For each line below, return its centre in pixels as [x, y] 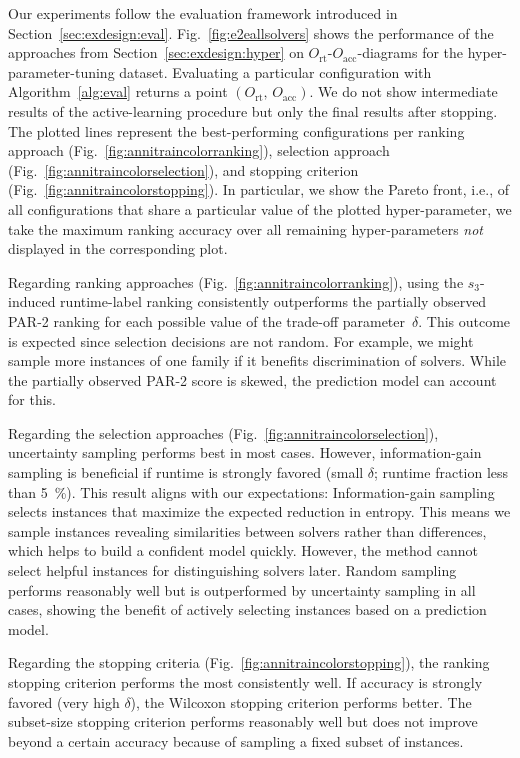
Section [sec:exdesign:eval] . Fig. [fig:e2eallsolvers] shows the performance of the [251, 32]
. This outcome [464, 320]
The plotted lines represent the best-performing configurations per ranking [236, 130]
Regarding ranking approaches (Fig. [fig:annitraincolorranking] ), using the [236, 281]
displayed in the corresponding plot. [118, 248]
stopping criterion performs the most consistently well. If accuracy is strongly [245, 682]
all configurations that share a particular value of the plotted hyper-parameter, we [260, 208]
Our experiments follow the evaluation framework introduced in [203, 13]
